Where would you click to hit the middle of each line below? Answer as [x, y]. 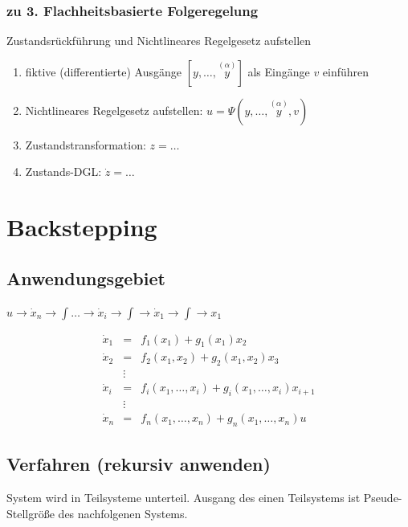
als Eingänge [279, 71]
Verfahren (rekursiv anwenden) [139, 464]
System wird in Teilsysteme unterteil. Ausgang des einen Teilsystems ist [184, 498]
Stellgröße [31, 513]
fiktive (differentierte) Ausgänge [104, 71]
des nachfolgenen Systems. [123, 513]
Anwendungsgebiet [86, 278]
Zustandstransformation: [86, 144]
